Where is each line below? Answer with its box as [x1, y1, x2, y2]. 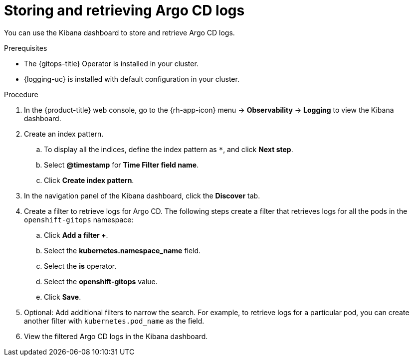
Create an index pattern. [24, 129, 104, 138]
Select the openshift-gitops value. [44, 277, 158, 286]
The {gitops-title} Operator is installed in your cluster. [24, 59, 199, 68]
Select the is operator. [44, 261, 117, 270]
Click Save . [44, 292, 81, 301]
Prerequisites [4, 43, 47, 52]
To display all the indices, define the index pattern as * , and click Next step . [44, 145, 293, 154]
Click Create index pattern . [44, 176, 134, 184]
